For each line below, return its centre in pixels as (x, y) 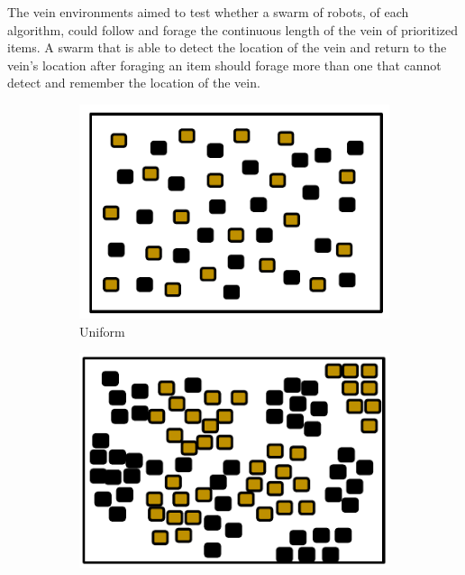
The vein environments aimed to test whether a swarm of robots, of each (208, 12)
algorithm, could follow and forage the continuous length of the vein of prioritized (233, 29)
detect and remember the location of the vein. (134, 83)
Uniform (102, 331)
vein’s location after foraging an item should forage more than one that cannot (224, 65)
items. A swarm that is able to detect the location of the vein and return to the (227, 47)
